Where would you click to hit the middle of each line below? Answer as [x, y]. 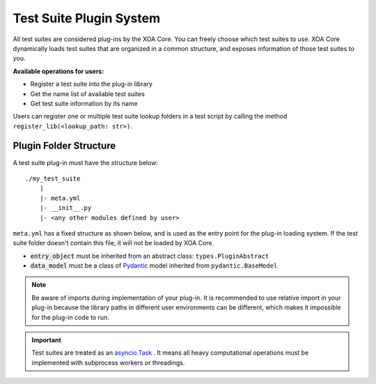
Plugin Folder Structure [64, 146]
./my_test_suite [53, 178]
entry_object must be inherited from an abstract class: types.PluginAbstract [150, 256]
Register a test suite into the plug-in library [92, 84]
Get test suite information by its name [84, 103]
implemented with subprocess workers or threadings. [108, 362]
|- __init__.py [65, 208]
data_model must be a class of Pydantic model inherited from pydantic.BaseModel [154, 266]
